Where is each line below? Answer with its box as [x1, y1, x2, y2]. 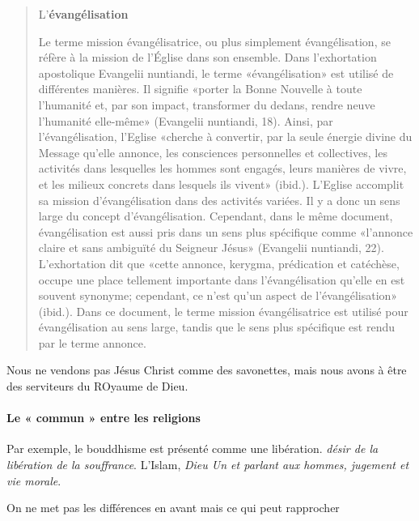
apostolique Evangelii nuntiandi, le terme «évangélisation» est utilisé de [38, 64, 394, 81]
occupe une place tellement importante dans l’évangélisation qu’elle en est [38, 271, 405, 288]
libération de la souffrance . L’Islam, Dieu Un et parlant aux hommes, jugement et [6, 456, 409, 473]
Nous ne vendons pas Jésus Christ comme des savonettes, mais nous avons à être [6, 361, 407, 378]
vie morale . [6, 472, 61, 489]
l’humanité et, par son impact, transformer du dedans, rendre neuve [38, 96, 375, 113]
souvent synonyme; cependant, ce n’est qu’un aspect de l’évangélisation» [38, 287, 398, 304]
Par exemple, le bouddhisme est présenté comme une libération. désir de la [6, 440, 379, 457]
